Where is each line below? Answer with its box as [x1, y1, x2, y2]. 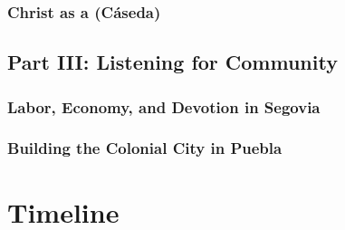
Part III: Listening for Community [7, 48, 338, 76]
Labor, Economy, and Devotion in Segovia [7, 95, 321, 118]
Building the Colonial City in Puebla [7, 137, 283, 159]
